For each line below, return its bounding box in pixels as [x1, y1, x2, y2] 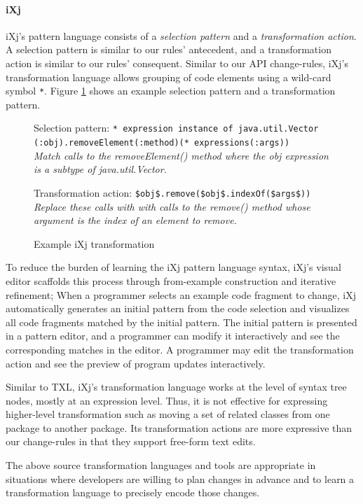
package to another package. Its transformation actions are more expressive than [6, 420, 352, 435]
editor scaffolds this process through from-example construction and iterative [6, 273, 336, 288]
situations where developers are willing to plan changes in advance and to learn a [6, 471, 355, 486]
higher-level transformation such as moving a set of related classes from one [6, 407, 330, 421]
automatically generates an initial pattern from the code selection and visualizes [6, 301, 350, 316]
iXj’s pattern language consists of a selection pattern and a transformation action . [6, 28, 357, 43]
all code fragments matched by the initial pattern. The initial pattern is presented [6, 314, 357, 329]
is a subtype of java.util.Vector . [34, 162, 167, 176]
